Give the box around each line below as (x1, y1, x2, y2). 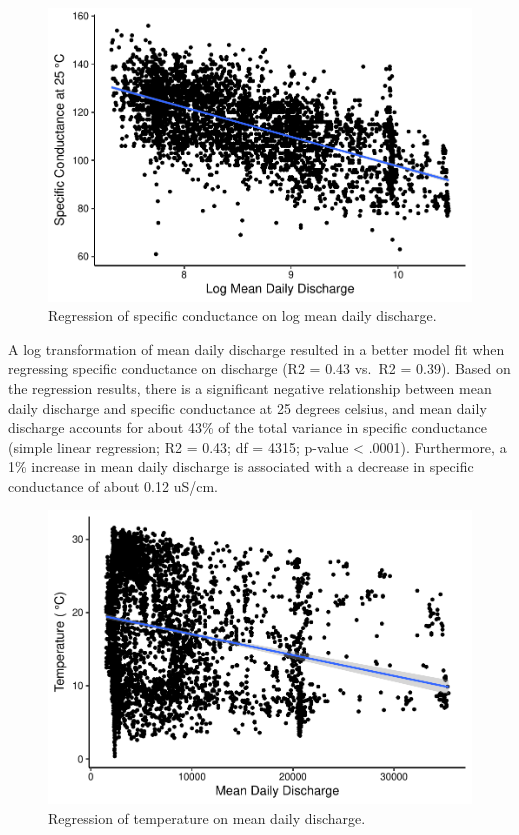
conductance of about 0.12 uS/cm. (8, 475, 219, 496)
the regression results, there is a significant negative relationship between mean (8, 377, 492, 398)
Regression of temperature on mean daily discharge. (48, 807, 366, 828)
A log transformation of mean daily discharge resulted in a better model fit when (8, 338, 505, 359)
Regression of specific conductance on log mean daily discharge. (48, 305, 437, 326)
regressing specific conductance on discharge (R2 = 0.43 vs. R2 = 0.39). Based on (8, 358, 511, 379)
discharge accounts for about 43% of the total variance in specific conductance (8, 417, 488, 438)
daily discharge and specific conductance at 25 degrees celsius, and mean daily (8, 397, 487, 418)
